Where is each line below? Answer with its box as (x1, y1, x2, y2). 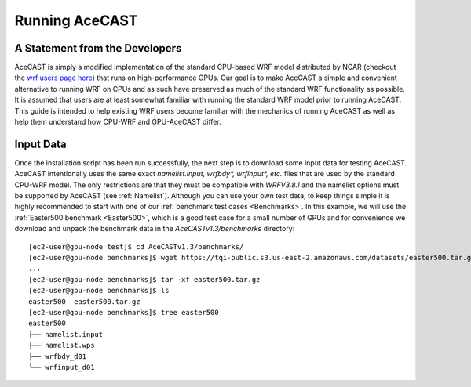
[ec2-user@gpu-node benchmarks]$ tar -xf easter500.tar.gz (28, 275, 261, 284)
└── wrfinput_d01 (28, 363, 95, 371)
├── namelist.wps (28, 341, 95, 350)
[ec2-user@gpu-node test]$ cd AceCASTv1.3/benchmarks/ (28, 242, 244, 251)
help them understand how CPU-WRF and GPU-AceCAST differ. (14, 118, 221, 127)
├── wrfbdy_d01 (28, 352, 87, 360)
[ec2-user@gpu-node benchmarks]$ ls (28, 286, 170, 295)
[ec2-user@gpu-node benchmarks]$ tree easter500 (28, 308, 219, 316)
